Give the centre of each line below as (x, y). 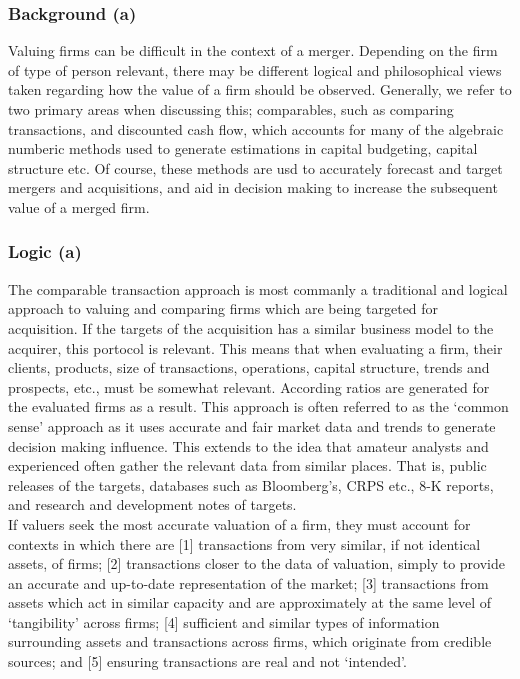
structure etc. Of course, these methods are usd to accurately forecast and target (255, 167)
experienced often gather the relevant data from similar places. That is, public (247, 465)
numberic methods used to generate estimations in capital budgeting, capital (243, 148)
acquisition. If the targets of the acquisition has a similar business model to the (251, 327)
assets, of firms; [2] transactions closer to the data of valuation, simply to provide (256, 563)
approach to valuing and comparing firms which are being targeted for (223, 308)
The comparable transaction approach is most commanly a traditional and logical (258, 288)
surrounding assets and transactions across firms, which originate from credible (250, 641)
